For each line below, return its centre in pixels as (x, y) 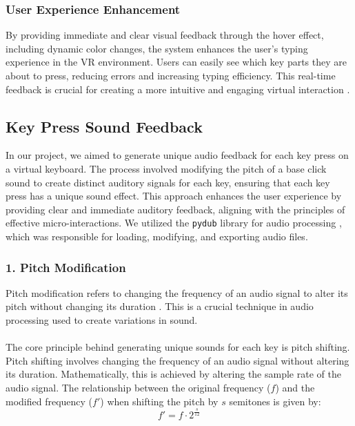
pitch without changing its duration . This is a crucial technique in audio (160, 306)
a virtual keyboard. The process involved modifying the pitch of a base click (166, 168)
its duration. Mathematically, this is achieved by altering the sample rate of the (173, 374)
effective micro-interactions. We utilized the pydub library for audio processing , (174, 223)
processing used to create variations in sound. (102, 320)
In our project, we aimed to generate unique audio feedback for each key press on (177, 155)
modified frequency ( (49, 401)
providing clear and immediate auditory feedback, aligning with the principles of (175, 209)
